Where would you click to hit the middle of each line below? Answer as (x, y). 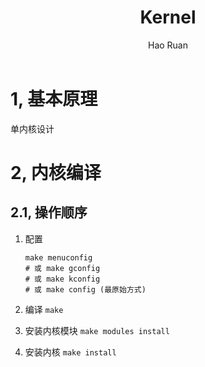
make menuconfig (58, 257)
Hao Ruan (168, 45)
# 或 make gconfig (62, 268)
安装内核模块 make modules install (97, 330)
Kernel (168, 17)
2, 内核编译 (56, 172)
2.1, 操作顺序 (49, 212)
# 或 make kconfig (62, 279)
